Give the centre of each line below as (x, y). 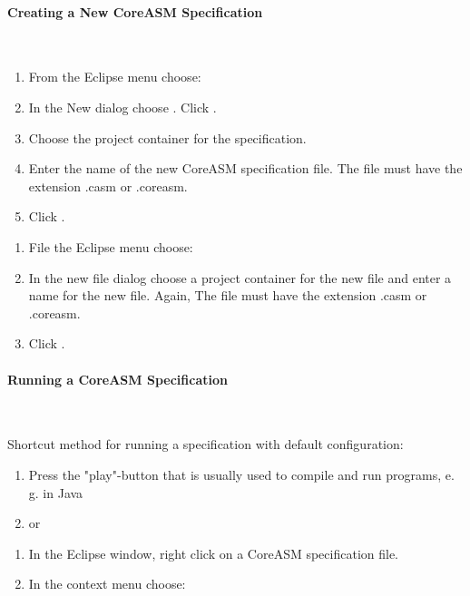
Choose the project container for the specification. (167, 137)
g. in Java (56, 492)
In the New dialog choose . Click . (122, 107)
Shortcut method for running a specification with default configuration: (206, 444)
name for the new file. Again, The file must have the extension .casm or (228, 295)
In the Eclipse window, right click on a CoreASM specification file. (214, 553)
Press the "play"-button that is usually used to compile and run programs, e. (241, 474)
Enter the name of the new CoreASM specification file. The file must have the (245, 168)
